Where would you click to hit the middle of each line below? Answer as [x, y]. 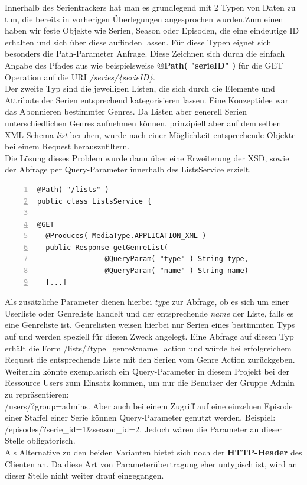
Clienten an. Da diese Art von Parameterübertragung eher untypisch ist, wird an [151, 463]
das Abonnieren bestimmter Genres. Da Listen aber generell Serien [126, 111]
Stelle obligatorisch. [40, 440]
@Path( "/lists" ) [73, 189]
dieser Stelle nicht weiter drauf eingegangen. [84, 475]
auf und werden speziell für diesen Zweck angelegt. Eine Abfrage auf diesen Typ [149, 336]
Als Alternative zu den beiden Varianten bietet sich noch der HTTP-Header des [153, 452]
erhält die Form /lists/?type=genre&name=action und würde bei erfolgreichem [148, 348]
